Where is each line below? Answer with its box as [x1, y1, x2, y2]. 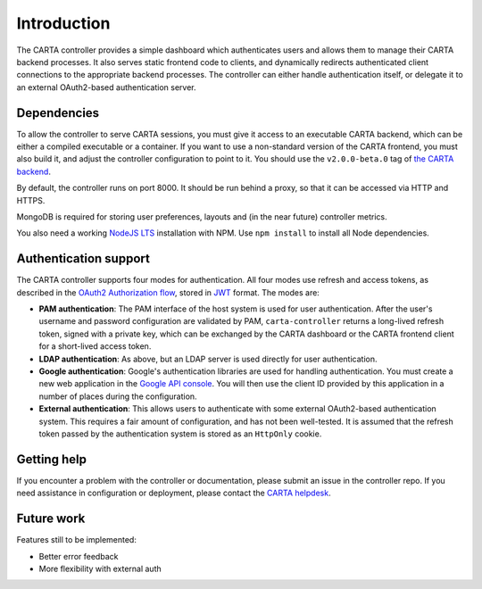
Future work [16, 511, 86, 527]
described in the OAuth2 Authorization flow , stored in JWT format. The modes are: [16, 286, 320, 298]
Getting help [16, 452, 87, 467]
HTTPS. [16, 195, 46, 205]
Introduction [16, 13, 111, 33]
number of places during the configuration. [38, 391, 197, 402]
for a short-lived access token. [38, 341, 152, 352]
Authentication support [16, 251, 151, 267]
